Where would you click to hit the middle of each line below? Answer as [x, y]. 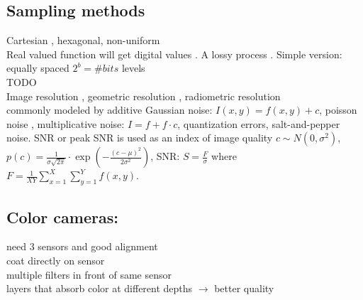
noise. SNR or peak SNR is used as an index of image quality [140, 138]
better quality [244, 288]
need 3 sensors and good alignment [82, 246]
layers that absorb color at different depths [100, 288]
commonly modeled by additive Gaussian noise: [110, 110]
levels [133, 68]
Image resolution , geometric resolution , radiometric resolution [144, 96]
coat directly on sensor [56, 260]
